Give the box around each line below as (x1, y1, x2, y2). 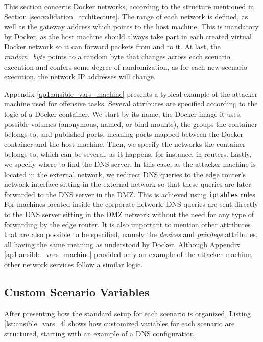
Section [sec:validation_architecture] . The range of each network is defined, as (4, 11, 248, 22)
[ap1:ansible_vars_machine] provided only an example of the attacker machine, (4, 249, 253, 260)
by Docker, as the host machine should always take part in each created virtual (4, 31, 252, 41)
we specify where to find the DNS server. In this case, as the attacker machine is (4, 158, 256, 169)
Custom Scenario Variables (4, 284, 150, 300)
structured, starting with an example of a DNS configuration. (4, 328, 196, 338)
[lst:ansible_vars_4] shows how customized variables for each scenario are (4, 318, 235, 329)
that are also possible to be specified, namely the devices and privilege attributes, (4, 229, 258, 240)
